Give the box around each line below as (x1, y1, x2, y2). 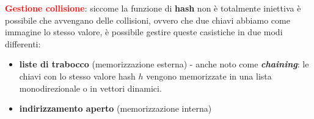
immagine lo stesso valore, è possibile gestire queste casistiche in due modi (5, 25, 283, 38)
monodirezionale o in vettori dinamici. (19, 81, 162, 94)
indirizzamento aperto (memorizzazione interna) (19, 102, 212, 115)
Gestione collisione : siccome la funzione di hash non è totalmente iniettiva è (5, 2, 301, 14)
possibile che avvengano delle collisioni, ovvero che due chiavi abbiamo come (5, 13, 290, 26)
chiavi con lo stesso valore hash (19, 69, 136, 82)
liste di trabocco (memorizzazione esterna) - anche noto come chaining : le (19, 58, 309, 70)
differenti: (5, 37, 41, 50)
